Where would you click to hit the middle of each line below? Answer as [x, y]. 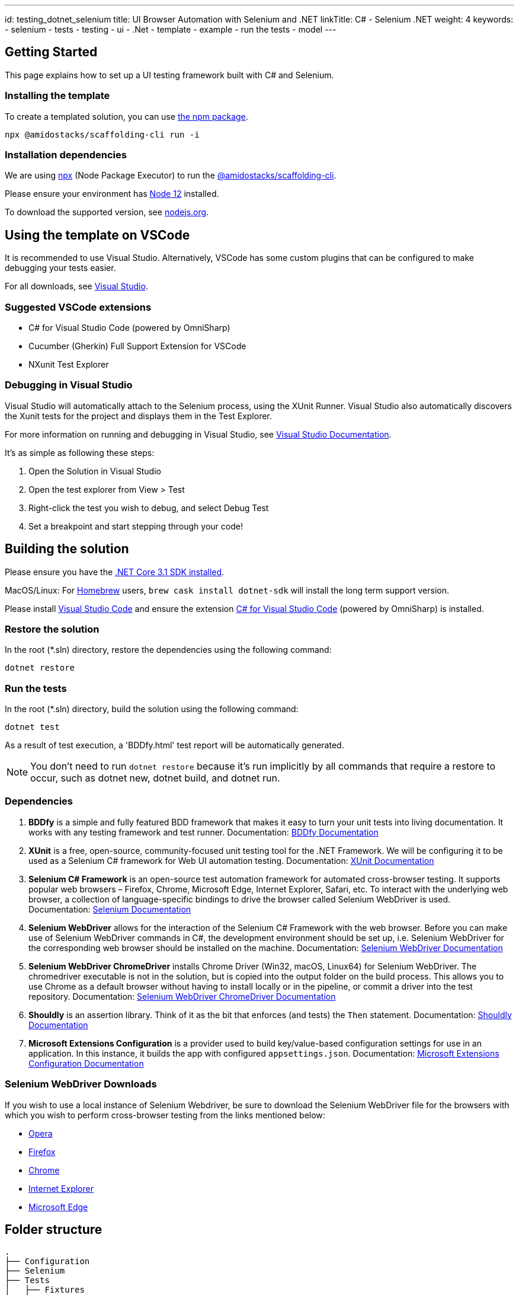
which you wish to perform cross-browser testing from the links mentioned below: [165, 1115]
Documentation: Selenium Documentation [110, 909]
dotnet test [32, 727]
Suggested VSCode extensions [78, 307]
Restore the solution [52, 629]
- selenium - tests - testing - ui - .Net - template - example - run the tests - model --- [171, 29]
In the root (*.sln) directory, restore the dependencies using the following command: [168, 650]
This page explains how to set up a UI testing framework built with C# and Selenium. [169, 75]
